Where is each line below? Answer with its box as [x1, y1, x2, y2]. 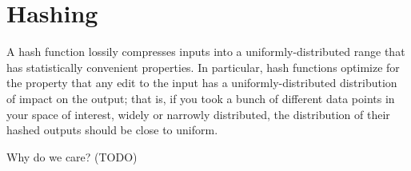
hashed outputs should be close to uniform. [6, 121, 218, 138]
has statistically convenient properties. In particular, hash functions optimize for [6, 58, 400, 75]
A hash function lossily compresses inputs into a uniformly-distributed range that [6, 43, 405, 60]
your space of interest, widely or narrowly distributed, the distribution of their [6, 105, 390, 122]
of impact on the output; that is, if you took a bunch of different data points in [6, 89, 395, 106]
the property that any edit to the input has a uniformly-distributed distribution [6, 74, 397, 91]
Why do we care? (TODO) [6, 148, 138, 165]
